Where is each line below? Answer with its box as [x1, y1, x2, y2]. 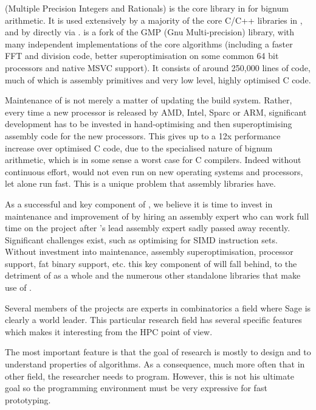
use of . [5, 281, 32, 294]
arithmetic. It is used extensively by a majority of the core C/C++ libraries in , [5, 13, 303, 26]
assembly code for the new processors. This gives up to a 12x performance [5, 129, 281, 142]
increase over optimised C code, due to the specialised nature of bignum [5, 141, 273, 154]
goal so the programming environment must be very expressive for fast [5, 381, 267, 394]
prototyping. [5, 393, 51, 406]
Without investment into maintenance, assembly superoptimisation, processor [5, 245, 294, 258]
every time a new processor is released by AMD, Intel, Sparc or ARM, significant [5, 105, 307, 118]
